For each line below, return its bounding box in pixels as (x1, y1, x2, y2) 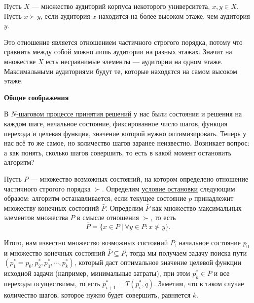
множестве (4, 56, 36, 66)
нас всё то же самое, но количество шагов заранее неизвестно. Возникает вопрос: (4, 138, 250, 148)
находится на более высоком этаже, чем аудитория (98, 10, 250, 21)
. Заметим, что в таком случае (154, 278, 244, 289)
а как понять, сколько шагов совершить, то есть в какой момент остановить (4, 147, 231, 157)
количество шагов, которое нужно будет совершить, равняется (4, 290, 191, 300)
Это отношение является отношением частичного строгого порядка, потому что (4, 37, 243, 47)
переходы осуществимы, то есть (4, 278, 100, 289)
